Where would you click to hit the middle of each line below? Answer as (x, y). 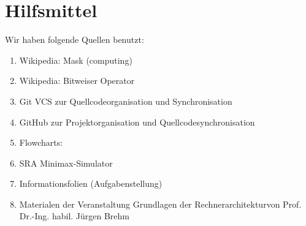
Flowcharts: (41, 142)
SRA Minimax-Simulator (66, 163)
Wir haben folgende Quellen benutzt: (75, 40)
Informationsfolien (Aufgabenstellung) (91, 183)
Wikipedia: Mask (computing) (76, 60)
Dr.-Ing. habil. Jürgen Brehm (75, 216)
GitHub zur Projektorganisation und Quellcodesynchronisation (137, 122)
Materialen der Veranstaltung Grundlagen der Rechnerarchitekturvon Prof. (160, 204)
